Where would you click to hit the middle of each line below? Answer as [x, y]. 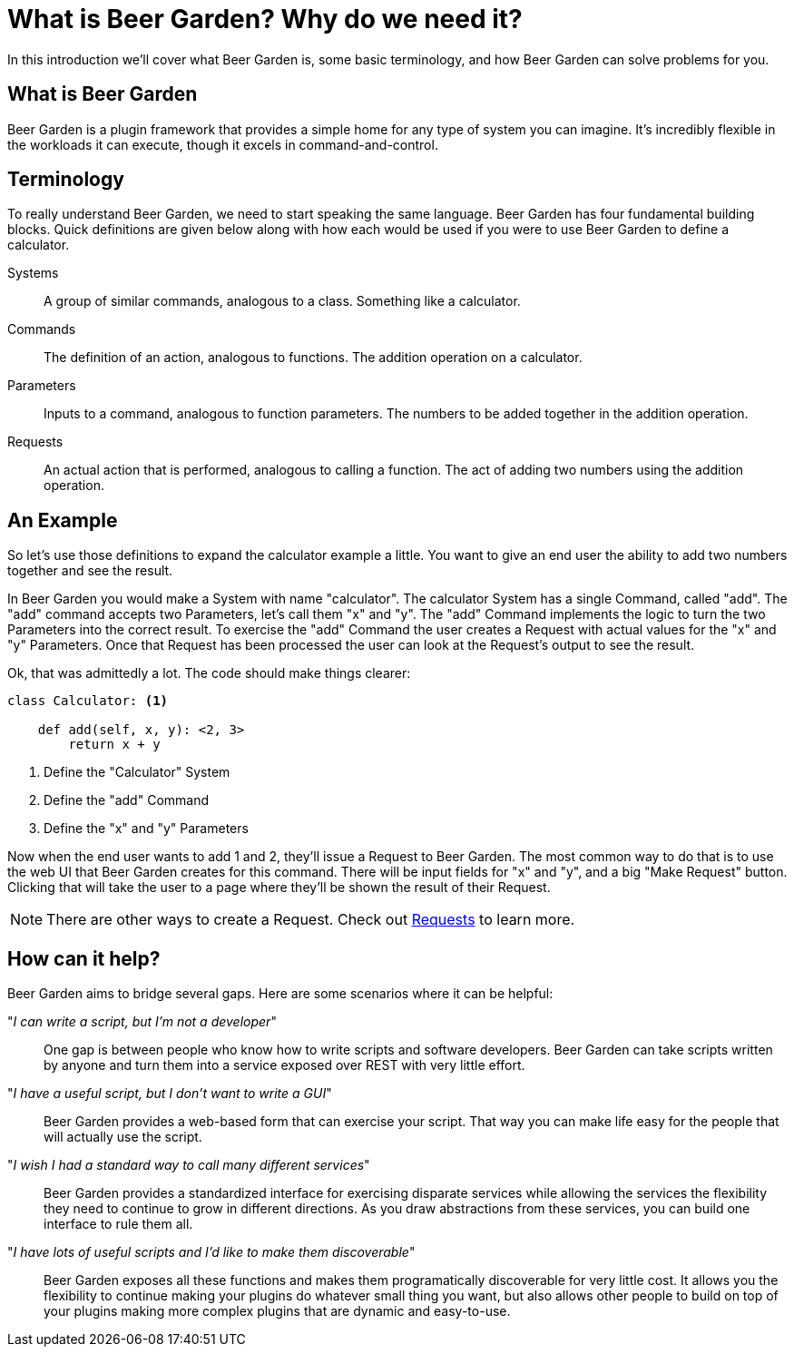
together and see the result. [90, 571]
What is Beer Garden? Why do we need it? [265, 19]
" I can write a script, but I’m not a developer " [142, 1022]
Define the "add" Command [127, 800]
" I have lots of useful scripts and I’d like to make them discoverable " [211, 1252]
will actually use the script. [123, 1137]
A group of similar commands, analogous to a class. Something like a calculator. [282, 301]
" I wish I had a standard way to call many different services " [189, 1165]
